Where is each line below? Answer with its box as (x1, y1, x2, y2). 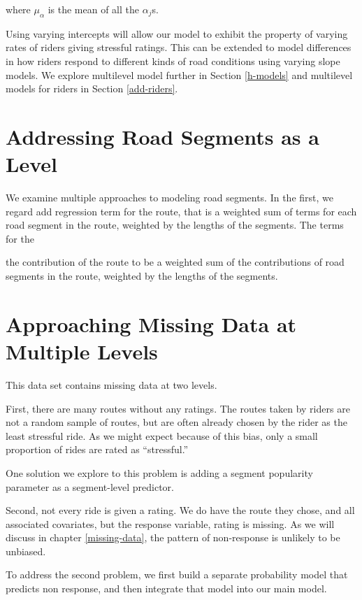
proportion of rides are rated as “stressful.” (6, 442, 189, 457)
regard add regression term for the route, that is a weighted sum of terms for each (6, 203, 357, 218)
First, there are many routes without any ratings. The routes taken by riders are (6, 401, 350, 415)
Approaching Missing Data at (6, 309, 297, 338)
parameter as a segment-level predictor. (6, 479, 174, 494)
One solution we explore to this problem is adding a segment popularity (6, 465, 313, 480)
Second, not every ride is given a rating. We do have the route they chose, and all (6, 503, 355, 517)
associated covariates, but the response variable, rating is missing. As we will (6, 516, 335, 531)
